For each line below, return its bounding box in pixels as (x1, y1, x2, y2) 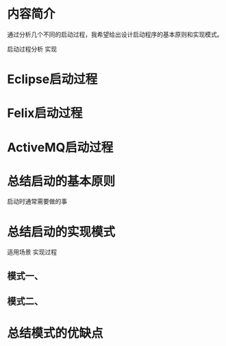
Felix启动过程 (7, 106, 83, 121)
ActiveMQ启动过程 (7, 139, 114, 155)
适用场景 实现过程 (7, 248, 57, 256)
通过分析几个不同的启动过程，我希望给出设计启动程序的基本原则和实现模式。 (7, 30, 223, 38)
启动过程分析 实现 (7, 45, 57, 53)
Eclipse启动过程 (7, 71, 98, 87)
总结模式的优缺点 (7, 325, 104, 341)
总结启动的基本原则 (7, 173, 116, 189)
